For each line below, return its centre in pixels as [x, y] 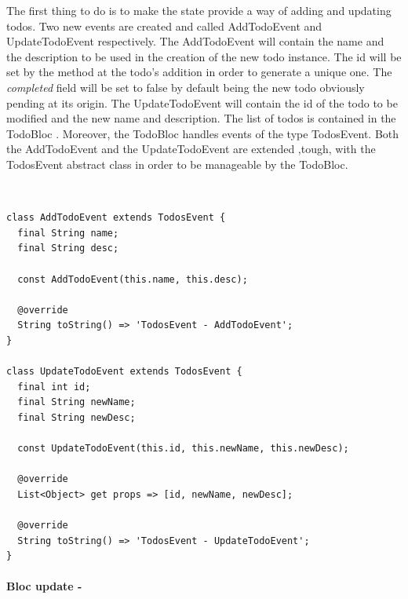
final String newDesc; [76, 417]
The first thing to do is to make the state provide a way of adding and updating [199, 10]
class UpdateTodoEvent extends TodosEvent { [124, 372]
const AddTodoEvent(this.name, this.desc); [133, 279]
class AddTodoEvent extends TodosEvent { [116, 218]
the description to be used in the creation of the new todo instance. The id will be [204, 56]
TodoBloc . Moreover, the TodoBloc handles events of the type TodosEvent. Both [203, 133]
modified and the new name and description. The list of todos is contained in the [201, 118]
